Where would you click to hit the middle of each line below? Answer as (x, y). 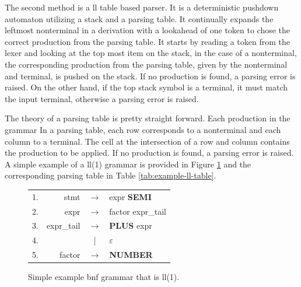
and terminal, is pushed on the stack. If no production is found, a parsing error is (150, 76)
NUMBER (131, 255)
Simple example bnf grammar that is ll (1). (104, 277)
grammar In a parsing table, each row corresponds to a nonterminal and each (143, 129)
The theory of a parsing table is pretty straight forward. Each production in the (148, 118)
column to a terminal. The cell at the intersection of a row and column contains (147, 141)
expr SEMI (130, 196)
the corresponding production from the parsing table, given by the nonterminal (146, 64)
